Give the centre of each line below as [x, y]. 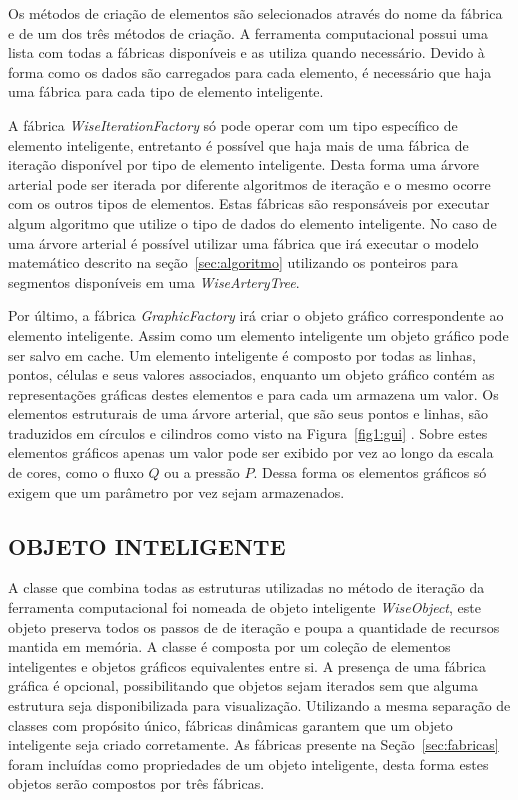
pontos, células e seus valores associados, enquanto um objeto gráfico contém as [251, 374]
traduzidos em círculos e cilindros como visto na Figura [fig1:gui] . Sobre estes [248, 432]
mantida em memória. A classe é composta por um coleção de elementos [229, 646]
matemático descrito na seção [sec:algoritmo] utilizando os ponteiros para [233, 262]
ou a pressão [202, 472]
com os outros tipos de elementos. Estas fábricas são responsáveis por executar [249, 203]
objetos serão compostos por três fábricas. [136, 783]
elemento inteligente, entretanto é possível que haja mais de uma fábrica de [238, 144]
